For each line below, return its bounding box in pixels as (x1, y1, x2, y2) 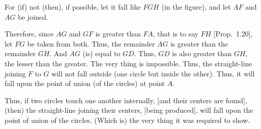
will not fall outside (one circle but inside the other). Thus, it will (51, 68, 255, 78)
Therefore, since (5, 28, 54, 39)
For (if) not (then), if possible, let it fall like (5, 2, 141, 12)
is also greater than (172, 48, 232, 59)
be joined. (18, 11, 49, 22)
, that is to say (153, 28, 199, 39)
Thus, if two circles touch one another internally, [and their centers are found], (5, 95, 247, 105)
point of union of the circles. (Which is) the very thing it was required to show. (5, 114, 250, 125)
